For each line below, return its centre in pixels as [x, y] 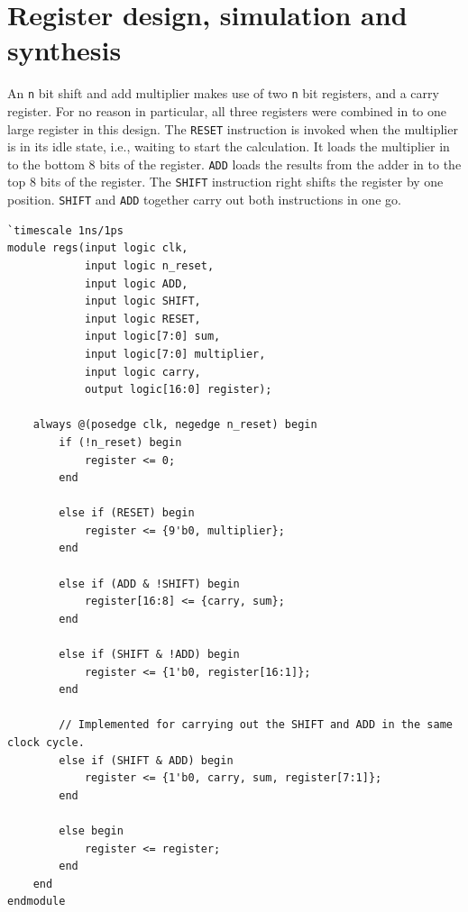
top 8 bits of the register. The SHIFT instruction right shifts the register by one [225, 182]
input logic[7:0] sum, [152, 337]
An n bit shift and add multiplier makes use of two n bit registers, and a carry [223, 93]
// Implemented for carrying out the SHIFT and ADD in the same [256, 725]
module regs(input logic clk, [98, 248]
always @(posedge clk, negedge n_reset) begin [175, 425]
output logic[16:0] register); [178, 390]
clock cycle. [46, 743]
